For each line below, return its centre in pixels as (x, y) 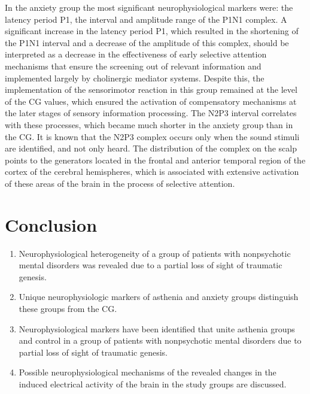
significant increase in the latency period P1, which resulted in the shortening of (152, 31)
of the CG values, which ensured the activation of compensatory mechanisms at (151, 101)
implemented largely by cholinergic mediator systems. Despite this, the (135, 78)
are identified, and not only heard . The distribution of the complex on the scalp (151, 148)
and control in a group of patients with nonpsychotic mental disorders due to (160, 340)
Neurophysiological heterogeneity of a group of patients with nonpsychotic (155, 253)
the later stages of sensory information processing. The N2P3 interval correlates (151, 113)
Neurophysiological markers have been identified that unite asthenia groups (157, 328)
